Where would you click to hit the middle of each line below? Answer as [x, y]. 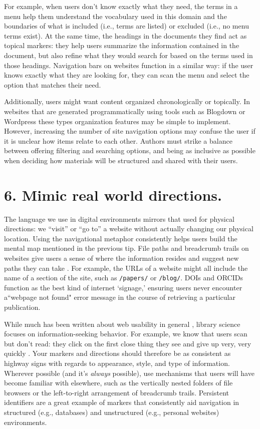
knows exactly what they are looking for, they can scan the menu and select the [127, 75]
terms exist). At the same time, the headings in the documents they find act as [125, 35]
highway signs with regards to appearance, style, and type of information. [117, 363]
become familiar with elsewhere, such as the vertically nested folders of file [118, 383]
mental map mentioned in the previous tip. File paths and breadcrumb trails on [126, 248]
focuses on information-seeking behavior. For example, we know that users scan [126, 334]
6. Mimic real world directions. [113, 194]
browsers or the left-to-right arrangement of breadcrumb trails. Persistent [116, 392]
